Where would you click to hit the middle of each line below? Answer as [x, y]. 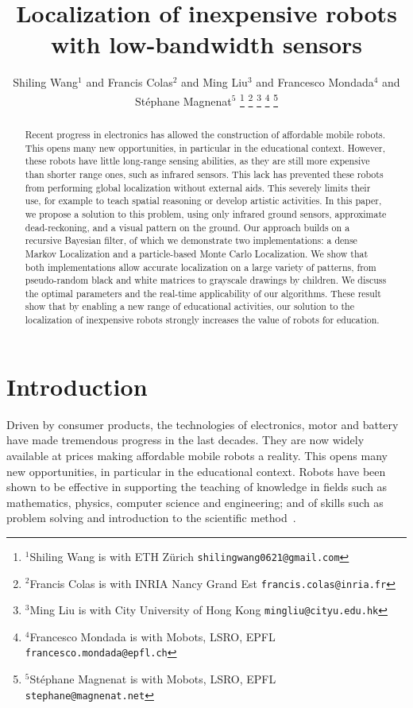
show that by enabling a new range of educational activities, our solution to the [189, 306]
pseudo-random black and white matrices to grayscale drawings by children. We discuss [206, 280]
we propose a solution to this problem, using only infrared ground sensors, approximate [206, 213]
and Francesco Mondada [315, 82]
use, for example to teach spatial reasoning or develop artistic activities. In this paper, [203, 201]
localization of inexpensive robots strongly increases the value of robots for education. [202, 320]
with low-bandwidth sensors [206, 44]
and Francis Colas [129, 82]
